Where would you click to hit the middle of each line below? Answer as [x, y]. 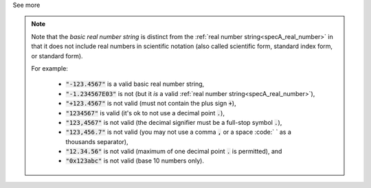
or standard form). [57, 56]
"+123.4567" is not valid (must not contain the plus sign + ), [151, 104]
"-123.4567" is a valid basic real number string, [135, 84]
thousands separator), [97, 141]
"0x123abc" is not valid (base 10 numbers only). [135, 161]
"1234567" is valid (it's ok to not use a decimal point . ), [145, 113]
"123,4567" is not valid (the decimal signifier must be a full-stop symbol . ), [174, 122]
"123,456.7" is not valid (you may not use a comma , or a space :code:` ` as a [179, 132]
